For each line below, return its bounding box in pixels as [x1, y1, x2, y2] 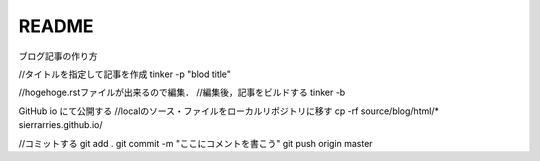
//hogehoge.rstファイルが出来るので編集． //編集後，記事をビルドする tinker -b [18, 86, 346, 99]
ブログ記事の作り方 [18, 50, 98, 62]
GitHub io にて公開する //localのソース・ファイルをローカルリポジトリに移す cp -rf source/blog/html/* [18, 105, 440, 117]
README [18, 15, 94, 37]
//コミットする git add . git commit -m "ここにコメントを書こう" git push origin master [18, 137, 374, 149]
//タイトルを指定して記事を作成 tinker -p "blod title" [18, 68, 232, 80]
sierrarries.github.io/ [18, 119, 103, 131]
